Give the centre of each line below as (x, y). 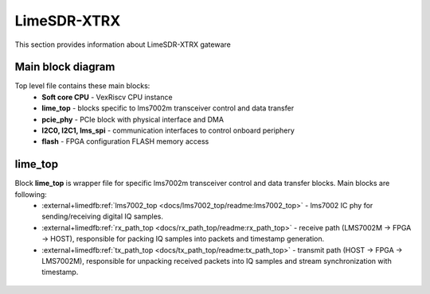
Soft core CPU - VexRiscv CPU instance (107, 97)
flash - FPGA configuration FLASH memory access (125, 141)
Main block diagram (65, 67)
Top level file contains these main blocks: (82, 86)
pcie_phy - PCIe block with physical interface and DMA (133, 119)
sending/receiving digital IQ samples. (102, 217)
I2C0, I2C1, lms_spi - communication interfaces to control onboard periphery (168, 130)
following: (31, 194)
